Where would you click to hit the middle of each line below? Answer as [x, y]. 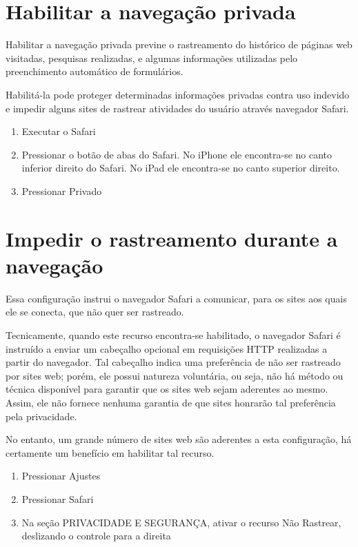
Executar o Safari [59, 131]
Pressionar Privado [62, 190]
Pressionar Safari [58, 498]
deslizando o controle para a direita [96, 536]
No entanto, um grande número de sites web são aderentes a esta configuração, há [179, 439]
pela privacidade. [41, 416]
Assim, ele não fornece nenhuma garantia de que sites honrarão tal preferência [171, 402]
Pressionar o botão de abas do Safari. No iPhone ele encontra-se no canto [177, 154]
